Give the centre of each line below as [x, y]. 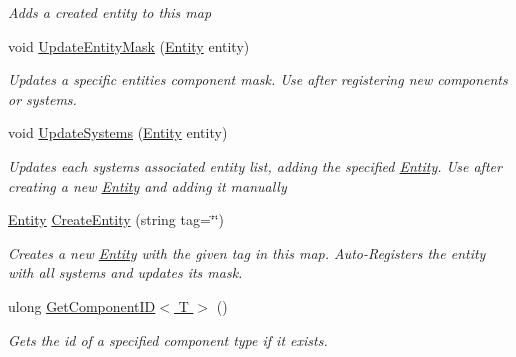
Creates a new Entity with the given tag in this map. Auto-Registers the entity [247, 252]
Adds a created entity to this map [110, 12]
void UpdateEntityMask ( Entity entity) [129, 45]
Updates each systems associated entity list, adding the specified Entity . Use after [255, 165]
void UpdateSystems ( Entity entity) [118, 132]
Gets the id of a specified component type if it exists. [168, 339]
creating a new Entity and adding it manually [147, 185]
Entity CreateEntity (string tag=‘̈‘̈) [116, 219]
